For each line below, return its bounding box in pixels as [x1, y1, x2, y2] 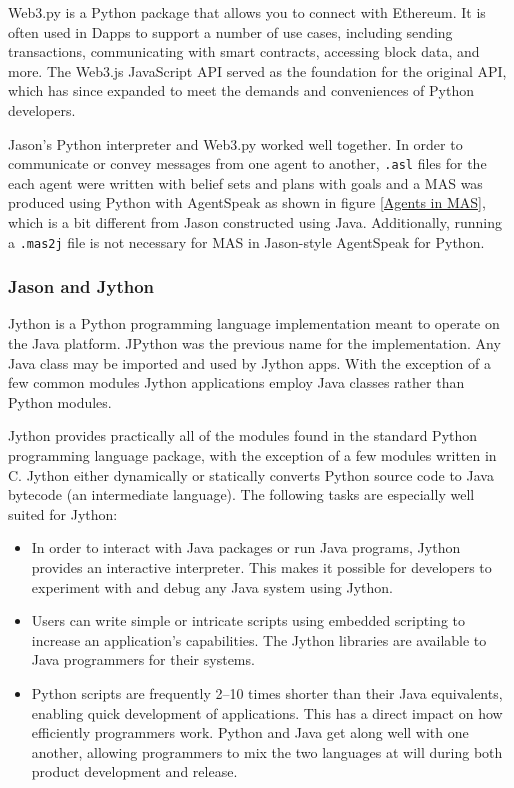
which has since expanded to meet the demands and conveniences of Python [8, 80, 474, 101]
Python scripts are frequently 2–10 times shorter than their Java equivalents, [31, 682, 503, 703]
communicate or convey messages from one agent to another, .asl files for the [8, 153, 487, 174]
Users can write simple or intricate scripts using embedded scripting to [31, 610, 465, 631]
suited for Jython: [8, 503, 118, 524]
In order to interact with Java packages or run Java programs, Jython [31, 537, 461, 558]
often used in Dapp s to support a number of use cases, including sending [8, 21, 453, 42]
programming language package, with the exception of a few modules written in [8, 445, 497, 466]
